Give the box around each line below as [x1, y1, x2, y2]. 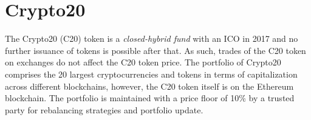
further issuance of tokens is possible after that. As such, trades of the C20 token [5, 44, 306, 56]
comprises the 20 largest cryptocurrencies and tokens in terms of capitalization [5, 67, 298, 80]
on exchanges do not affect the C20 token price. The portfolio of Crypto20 [5, 56, 281, 68]
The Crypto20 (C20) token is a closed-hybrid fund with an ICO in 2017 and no [5, 32, 298, 45]
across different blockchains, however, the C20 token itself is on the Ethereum [5, 79, 294, 92]
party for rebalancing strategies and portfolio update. [5, 103, 203, 116]
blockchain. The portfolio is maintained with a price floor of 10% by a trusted [5, 92, 295, 104]
